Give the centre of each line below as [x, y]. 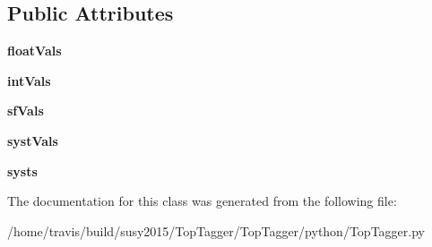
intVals [29, 80]
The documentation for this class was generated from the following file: [202, 201]
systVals [33, 140]
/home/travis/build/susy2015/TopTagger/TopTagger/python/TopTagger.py [216, 230]
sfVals [26, 111]
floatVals [35, 51]
